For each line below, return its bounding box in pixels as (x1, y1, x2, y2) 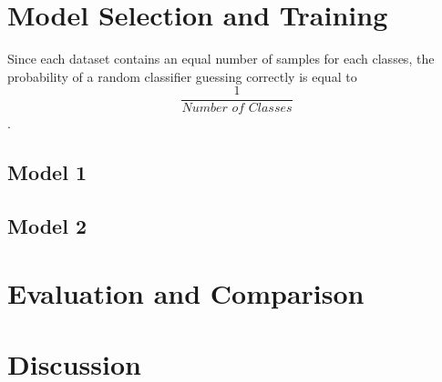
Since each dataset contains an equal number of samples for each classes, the (7, 49, 435, 68)
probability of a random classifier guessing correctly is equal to (7, 66, 357, 85)
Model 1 (7, 158, 87, 186)
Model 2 (7, 212, 87, 240)
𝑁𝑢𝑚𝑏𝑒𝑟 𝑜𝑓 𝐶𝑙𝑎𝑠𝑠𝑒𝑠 (181, 102, 293, 116)
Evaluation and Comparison (7, 274, 365, 311)
